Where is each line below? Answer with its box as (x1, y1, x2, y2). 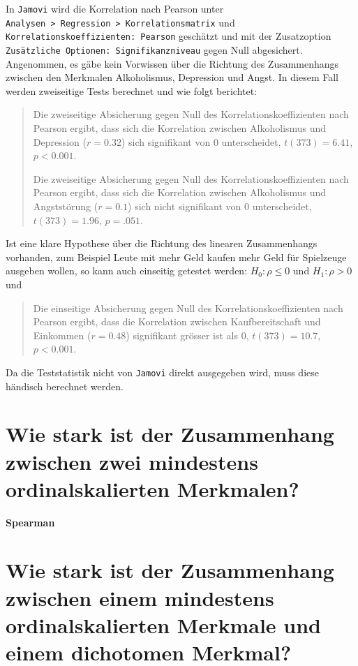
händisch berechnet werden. (6, 378, 124, 393)
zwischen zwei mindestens (6, 447, 258, 475)
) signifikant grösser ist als (126, 327, 239, 342)
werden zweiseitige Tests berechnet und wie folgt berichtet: (6, 83, 258, 98)
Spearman (6, 515, 55, 529)
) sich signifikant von (121, 134, 211, 149)
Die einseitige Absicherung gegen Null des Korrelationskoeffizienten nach (33, 300, 343, 315)
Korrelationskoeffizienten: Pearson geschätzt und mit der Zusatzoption (6, 29, 331, 43)
